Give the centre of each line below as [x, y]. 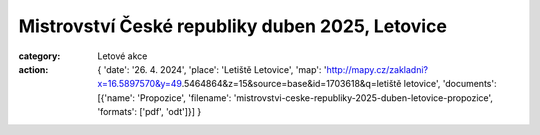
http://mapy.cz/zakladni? [377, 69]
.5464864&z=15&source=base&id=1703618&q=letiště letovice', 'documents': [339, 84]
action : [33, 69]
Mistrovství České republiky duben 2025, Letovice [232, 26]
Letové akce [122, 56]
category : [39, 56]
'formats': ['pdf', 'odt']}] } [149, 112]
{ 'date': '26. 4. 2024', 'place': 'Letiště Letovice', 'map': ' [212, 69]
